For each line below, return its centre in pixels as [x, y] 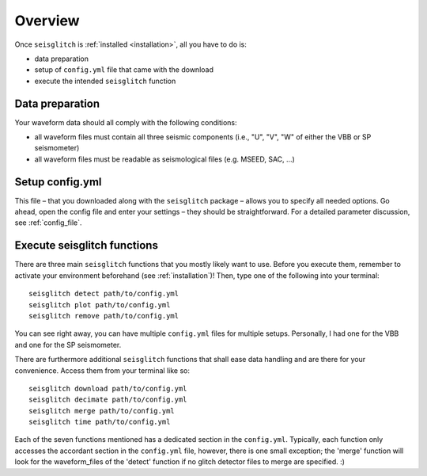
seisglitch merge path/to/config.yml [102, 411]
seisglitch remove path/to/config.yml [104, 316]
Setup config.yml [58, 182]
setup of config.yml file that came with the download [124, 70]
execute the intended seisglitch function [105, 81]
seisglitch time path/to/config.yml [100, 422]
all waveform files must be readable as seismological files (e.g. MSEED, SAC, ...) [165, 159]
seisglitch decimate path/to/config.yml [108, 400]
